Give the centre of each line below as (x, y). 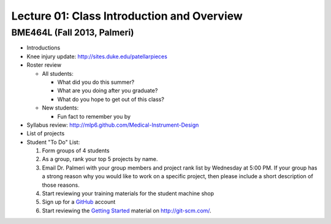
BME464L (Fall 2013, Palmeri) (73, 32)
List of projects (46, 133)
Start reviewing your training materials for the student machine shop (128, 193)
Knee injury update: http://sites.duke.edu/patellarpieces (97, 56)
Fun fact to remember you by (94, 116)
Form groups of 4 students (76, 151)
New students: (60, 108)
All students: (58, 73)
